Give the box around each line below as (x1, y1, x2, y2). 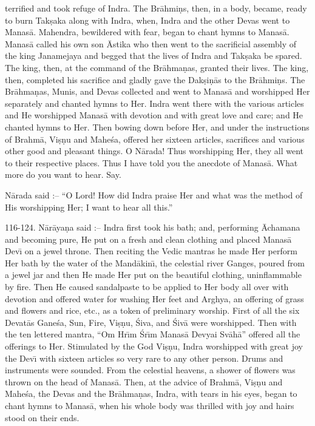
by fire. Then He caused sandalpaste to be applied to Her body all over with (5, 280, 289, 293)
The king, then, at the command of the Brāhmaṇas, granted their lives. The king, (5, 61, 309, 73)
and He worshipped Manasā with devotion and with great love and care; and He (5, 109, 303, 121)
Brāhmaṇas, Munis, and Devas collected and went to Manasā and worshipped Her (5, 85, 310, 98)
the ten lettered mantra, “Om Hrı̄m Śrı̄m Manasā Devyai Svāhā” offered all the (5, 328, 300, 340)
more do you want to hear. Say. (5, 168, 121, 181)
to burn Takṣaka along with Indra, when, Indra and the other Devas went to (5, 13, 290, 26)
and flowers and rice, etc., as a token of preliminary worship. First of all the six (5, 304, 300, 317)
